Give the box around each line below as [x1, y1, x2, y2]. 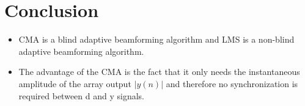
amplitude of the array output [18, 77, 131, 90]
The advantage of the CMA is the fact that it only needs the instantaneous [18, 65, 300, 78]
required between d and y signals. [18, 89, 144, 102]
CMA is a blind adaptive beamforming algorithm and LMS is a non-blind [18, 33, 295, 46]
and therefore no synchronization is [166, 77, 298, 90]
